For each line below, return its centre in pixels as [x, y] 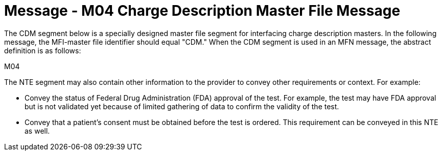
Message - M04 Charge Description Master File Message [202, 11]
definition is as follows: [43, 50]
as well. [37, 131]
